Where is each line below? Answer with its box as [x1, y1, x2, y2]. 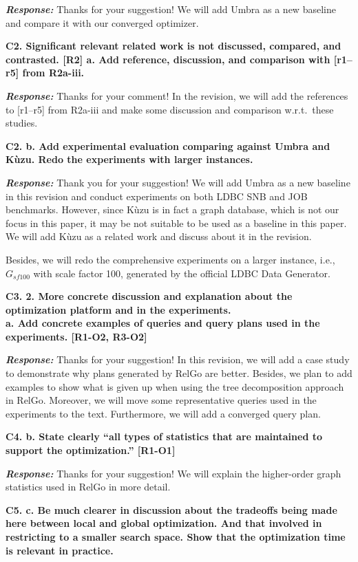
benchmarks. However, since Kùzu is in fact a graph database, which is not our [6, 202, 339, 217]
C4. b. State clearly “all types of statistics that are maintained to [6, 429, 322, 444]
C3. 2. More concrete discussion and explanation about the [6, 289, 293, 303]
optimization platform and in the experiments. [6, 302, 231, 316]
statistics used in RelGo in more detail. [6, 479, 171, 494]
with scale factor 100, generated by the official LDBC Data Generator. [33, 266, 330, 280]
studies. [6, 116, 38, 130]
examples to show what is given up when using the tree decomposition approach [6, 379, 344, 393]
